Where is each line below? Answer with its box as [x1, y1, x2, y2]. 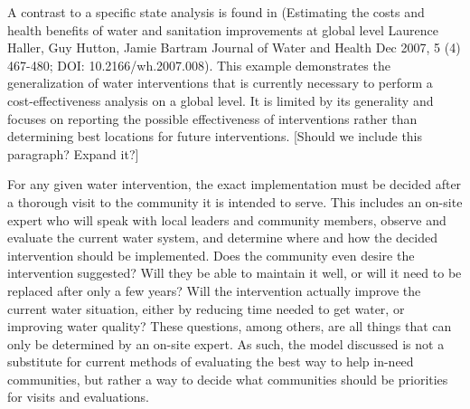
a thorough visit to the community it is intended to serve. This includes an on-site [7, 192, 463, 211]
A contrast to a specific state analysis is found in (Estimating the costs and [7, 3, 425, 21]
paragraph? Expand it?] [7, 144, 139, 163]
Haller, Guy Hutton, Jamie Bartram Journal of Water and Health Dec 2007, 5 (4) [7, 38, 461, 57]
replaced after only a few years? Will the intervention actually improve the [7, 281, 421, 300]
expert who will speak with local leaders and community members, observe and [7, 210, 446, 229]
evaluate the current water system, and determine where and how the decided [7, 228, 437, 247]
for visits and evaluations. [7, 387, 150, 406]
